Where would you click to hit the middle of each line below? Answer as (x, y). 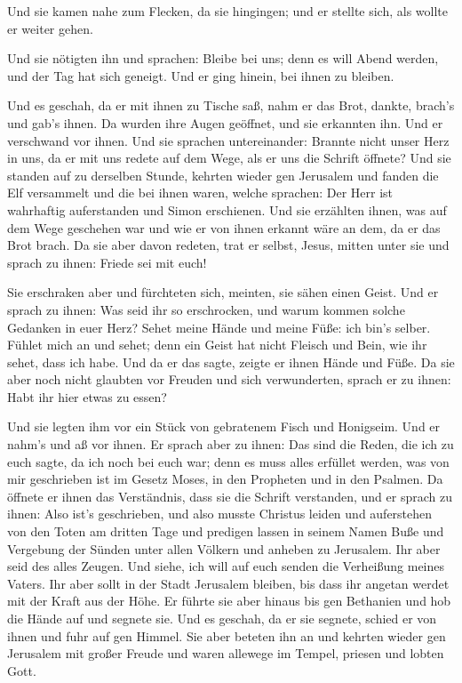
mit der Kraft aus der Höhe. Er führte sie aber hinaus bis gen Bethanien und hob (229, 601)
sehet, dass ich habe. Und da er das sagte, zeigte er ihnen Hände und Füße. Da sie (231, 362)
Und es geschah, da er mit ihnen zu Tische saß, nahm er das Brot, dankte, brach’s (231, 105)
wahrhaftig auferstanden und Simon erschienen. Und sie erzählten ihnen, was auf (227, 209)
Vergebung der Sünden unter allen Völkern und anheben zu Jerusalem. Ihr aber (224, 548)
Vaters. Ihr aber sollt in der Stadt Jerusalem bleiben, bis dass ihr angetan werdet (228, 583)
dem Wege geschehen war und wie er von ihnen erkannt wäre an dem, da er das (224, 227)
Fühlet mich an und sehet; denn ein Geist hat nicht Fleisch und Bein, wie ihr (217, 345)
